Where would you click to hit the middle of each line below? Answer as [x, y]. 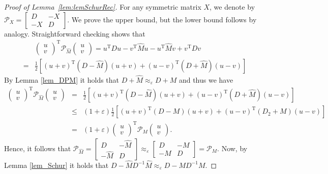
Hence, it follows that [38, 148]
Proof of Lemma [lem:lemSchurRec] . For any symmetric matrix [103, 7]
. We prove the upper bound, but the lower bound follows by [162, 19]
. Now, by [232, 148]
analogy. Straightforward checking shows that [75, 33]
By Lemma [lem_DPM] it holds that [62, 79]
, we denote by [232, 7]
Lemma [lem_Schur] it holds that [56, 165]
